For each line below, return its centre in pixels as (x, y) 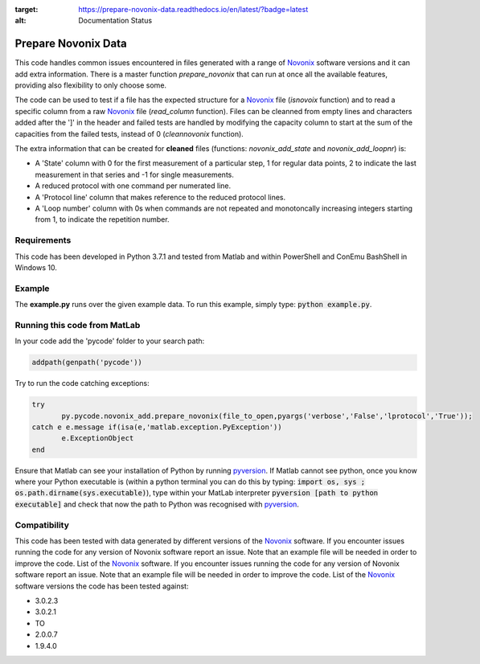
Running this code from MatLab (78, 325)
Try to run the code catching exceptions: (82, 383)
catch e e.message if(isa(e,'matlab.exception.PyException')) (157, 427)
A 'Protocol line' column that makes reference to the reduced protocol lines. (160, 197)
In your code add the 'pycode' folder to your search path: (110, 341)
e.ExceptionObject (98, 439)
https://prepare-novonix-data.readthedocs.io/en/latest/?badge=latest (193, 9)
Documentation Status (115, 21)
